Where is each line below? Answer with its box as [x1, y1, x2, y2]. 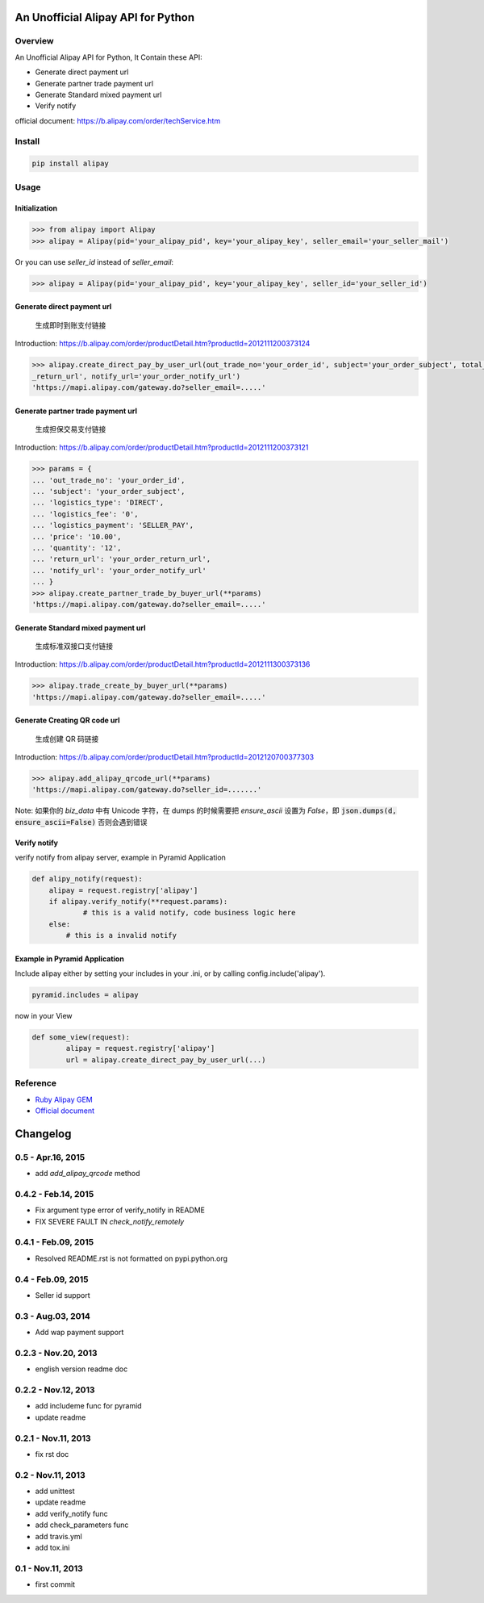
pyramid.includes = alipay [31, 990, 139, 1000]
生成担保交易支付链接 [35, 424, 106, 433]
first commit [35, 1580, 76, 1589]
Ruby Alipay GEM [35, 1094, 93, 1104]
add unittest [35, 1486, 76, 1496]
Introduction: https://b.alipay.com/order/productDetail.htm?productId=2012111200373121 [15, 442, 309, 452]
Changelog [15, 1127, 72, 1141]
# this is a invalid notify [65, 931, 177, 940]
